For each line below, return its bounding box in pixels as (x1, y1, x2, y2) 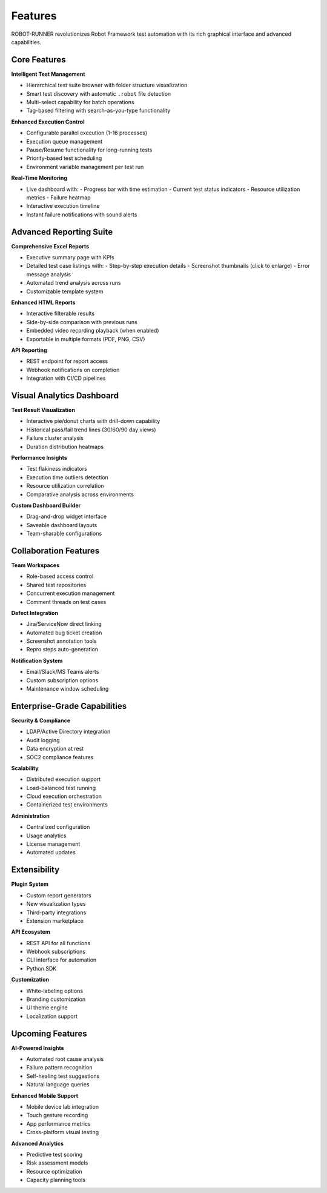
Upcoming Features (11, 1028, 87, 1038)
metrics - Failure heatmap (26, 194, 91, 201)
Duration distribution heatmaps (26, 443, 104, 450)
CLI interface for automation (26, 956, 97, 963)
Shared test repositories (26, 581, 87, 588)
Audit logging (26, 736, 60, 743)
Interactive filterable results (26, 310, 95, 317)
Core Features (11, 55, 66, 65)
